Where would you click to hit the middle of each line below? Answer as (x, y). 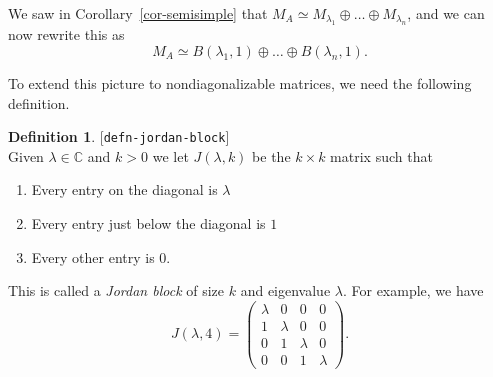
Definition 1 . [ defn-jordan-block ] (119, 136)
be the (271, 155)
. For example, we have (413, 290)
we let (170, 155)
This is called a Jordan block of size (116, 290)
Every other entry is (93, 256)
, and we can (446, 13)
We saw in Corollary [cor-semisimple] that (138, 13)
